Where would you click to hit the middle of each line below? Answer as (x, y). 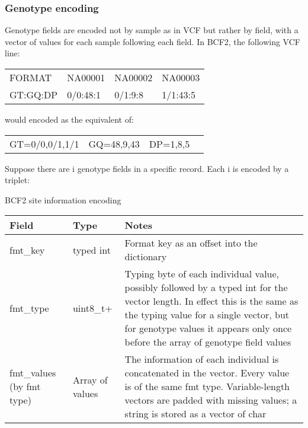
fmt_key (27, 250)
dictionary (146, 257)
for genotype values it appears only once (208, 328)
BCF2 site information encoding (63, 199)
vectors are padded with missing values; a (211, 400)
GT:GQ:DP (34, 95)
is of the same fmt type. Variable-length (207, 387)
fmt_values (33, 373)
